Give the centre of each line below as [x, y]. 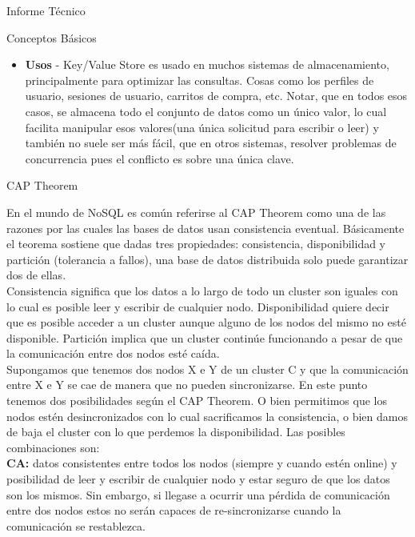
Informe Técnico [46, 10]
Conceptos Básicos [52, 37]
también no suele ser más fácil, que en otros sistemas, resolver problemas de [211, 143]
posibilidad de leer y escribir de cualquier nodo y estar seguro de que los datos [198, 479]
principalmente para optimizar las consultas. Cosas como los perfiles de [200, 80]
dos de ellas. [36, 275]
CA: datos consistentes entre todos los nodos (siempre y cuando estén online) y [202, 463]
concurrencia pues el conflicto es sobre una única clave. [160, 158]
